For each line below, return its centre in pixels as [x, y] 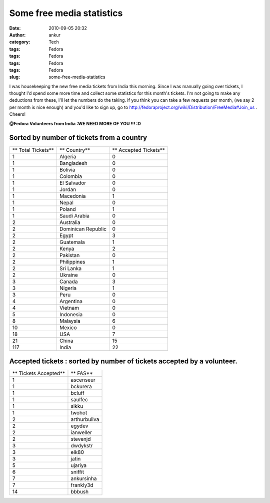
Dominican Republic [83, 229]
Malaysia [70, 321]
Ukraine [69, 275]
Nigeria [68, 288]
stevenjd [81, 439]
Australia [70, 222]
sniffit [77, 472]
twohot [79, 413]
